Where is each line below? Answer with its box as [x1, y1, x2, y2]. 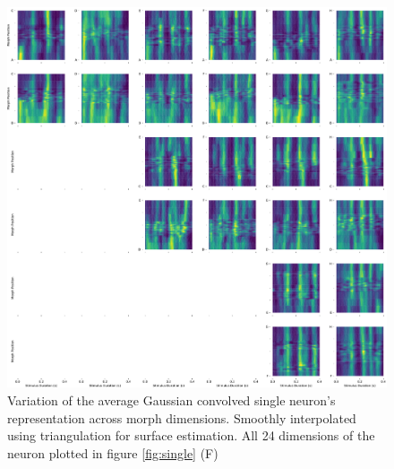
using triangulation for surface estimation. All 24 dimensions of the [7, 426, 375, 445]
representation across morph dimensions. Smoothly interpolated [7, 408, 356, 427]
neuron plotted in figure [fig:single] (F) [7, 443, 218, 462]
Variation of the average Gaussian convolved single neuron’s [7, 391, 336, 409]
